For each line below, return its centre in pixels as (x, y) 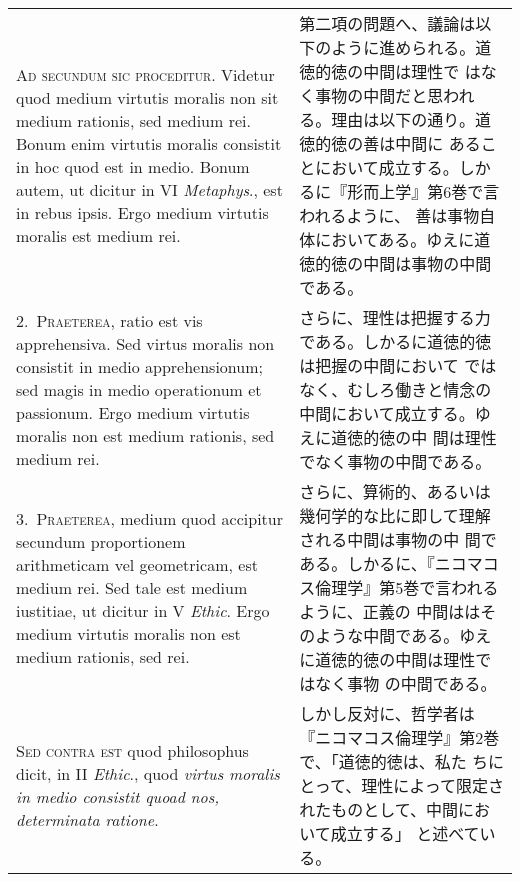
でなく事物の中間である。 (395, 461)
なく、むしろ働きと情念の (395, 389)
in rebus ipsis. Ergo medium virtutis (142, 212)
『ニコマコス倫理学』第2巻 (399, 737)
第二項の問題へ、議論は (387, 23)
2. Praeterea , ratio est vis (109, 320)
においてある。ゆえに (395, 239)
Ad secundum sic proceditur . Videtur (145, 74)
